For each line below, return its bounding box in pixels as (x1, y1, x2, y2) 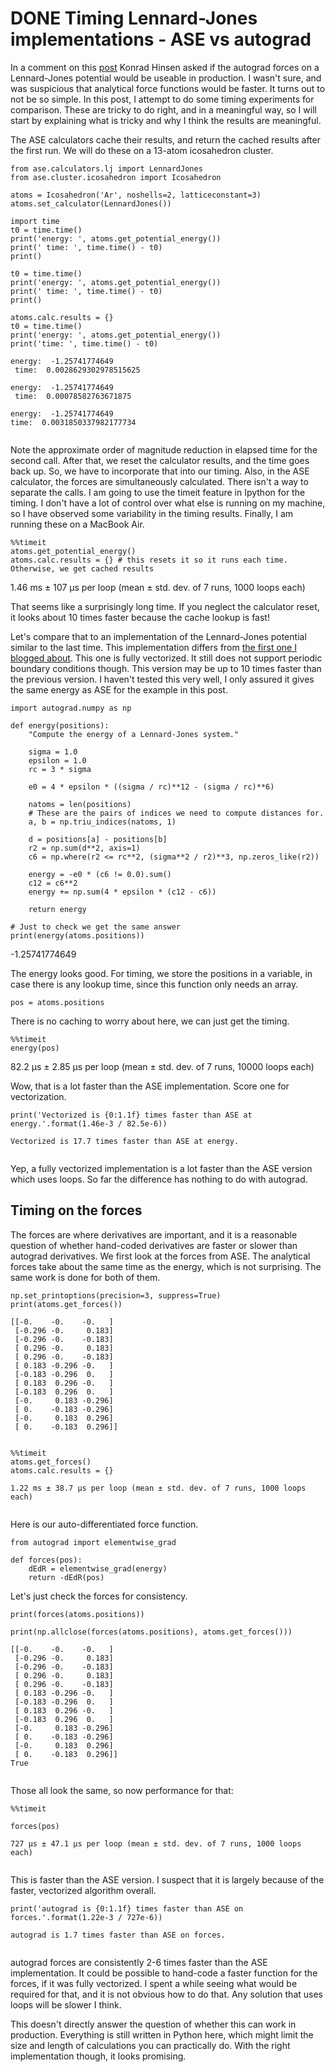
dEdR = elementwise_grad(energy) (28, 1563, 168, 1574)
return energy (28, 904, 87, 914)
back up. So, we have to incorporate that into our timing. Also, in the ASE (10, 465, 310, 477)
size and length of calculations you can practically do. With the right (10, 2039, 291, 2051)
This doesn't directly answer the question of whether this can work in (10, 2018, 297, 2030)
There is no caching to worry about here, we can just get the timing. (10, 1015, 290, 1027)
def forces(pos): (10, 1555, 83, 1565)
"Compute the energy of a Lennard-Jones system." (28, 729, 240, 739)
